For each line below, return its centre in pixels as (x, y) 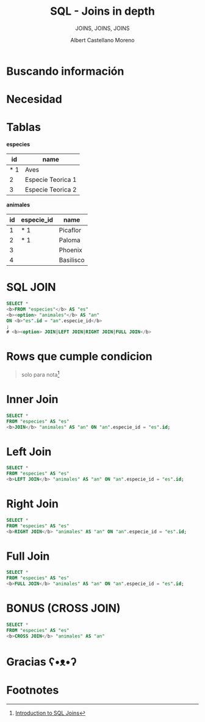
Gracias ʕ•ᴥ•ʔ (41, 662)
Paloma (70, 240)
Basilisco (72, 260)
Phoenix (70, 250)
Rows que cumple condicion (79, 357)
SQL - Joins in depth (103, 11)
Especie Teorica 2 (51, 190)
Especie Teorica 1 (51, 180)
